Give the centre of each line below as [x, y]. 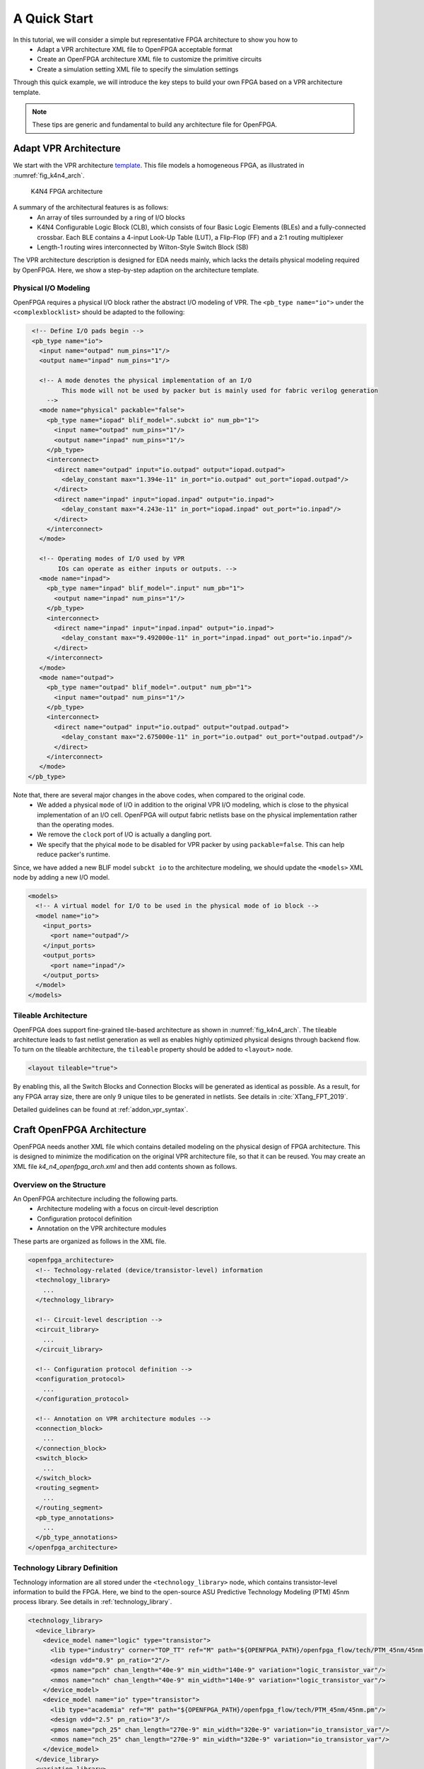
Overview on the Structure [59, 1185]
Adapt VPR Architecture [67, 149]
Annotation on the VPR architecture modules [102, 1228]
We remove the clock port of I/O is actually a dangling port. [124, 834]
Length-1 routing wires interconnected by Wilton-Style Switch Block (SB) [143, 247]
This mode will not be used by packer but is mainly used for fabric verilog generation [219, 390]
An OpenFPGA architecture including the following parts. [95, 1199]
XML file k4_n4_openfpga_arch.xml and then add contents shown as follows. [125, 1166]
